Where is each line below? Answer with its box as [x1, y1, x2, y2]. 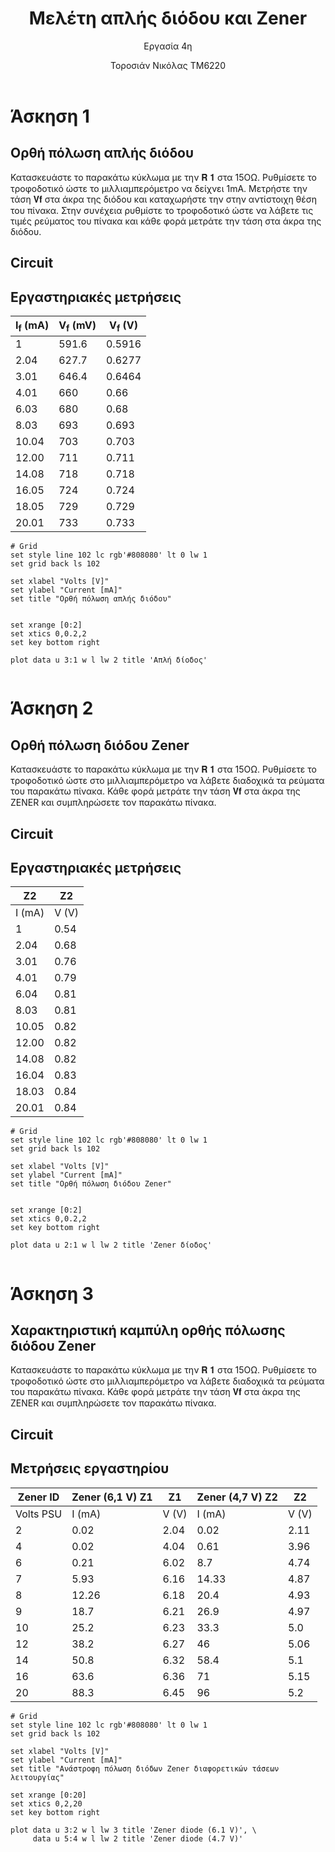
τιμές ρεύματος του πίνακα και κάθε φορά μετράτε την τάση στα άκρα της [10, 215, 322, 227]
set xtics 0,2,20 [10, 1798, 83, 1809]
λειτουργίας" [10, 1772, 65, 1782]
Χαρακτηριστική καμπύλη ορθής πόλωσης [10, 1322, 286, 1339]
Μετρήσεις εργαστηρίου [10, 1460, 170, 1477]
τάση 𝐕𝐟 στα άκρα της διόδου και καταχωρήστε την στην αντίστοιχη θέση [10, 193, 318, 205]
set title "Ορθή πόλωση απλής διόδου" [10, 594, 172, 604]
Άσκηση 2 [10, 697, 94, 720]
